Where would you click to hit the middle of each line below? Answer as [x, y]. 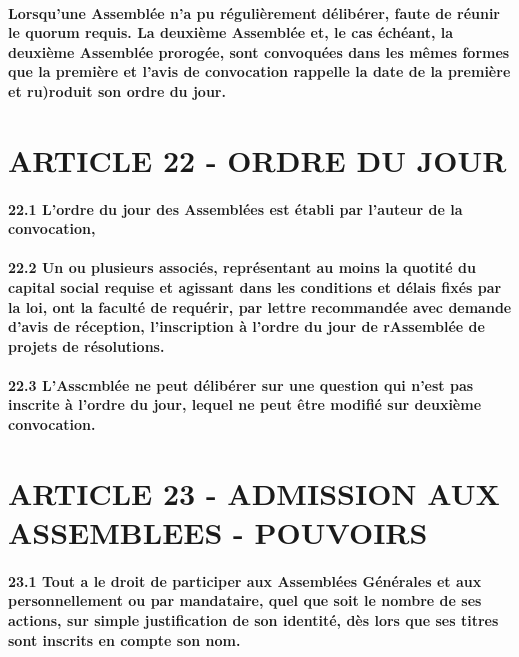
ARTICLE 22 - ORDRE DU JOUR [257, 159]
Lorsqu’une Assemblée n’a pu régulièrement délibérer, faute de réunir [254, 12]
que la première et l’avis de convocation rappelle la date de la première [259, 71]
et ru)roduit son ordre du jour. [117, 90]
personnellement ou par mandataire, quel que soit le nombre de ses [245, 600]
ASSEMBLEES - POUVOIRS [218, 532]
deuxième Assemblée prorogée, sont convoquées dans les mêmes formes [259, 51]
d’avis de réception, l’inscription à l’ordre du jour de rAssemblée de [246, 326]
